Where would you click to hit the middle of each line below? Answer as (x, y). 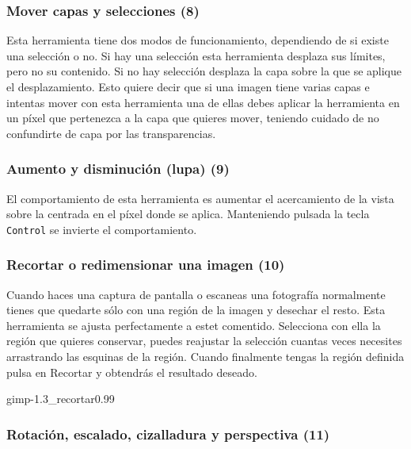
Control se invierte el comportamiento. (102, 229)
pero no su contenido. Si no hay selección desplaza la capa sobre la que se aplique (204, 71)
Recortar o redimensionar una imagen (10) (146, 265)
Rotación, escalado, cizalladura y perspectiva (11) (168, 434)
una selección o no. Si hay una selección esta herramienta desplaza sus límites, (196, 55)
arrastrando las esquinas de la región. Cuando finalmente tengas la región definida (205, 357)
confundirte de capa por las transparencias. (111, 133)
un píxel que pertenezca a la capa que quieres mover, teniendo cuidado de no (193, 118)
